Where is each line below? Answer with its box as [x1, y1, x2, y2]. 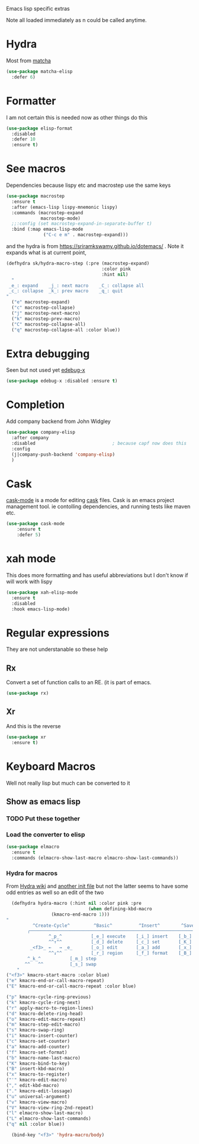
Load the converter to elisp [6, 830, 85, 838]
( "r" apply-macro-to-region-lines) [6, 1005, 94, 1011]
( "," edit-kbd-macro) [6, 1083, 60, 1089]
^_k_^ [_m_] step [27, 955, 97, 961]
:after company [11, 435, 49, 441]
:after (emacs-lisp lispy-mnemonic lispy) [11, 204, 118, 210]
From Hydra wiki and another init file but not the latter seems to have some [6, 883, 188, 890]
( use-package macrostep [6, 193, 65, 199]
